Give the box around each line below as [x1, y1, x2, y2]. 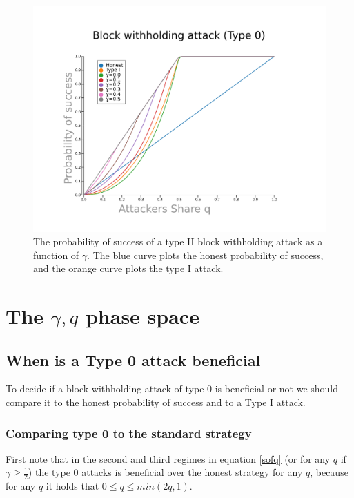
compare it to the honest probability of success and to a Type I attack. [6, 395, 306, 410]
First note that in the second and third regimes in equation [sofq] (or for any [6, 451, 331, 466]
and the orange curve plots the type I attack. [33, 261, 224, 276]
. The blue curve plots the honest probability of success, [87, 247, 324, 262]
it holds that [46, 479, 99, 493]
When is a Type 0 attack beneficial [6, 349, 261, 370]
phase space [85, 302, 199, 330]
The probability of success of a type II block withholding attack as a [33, 234, 323, 249]
